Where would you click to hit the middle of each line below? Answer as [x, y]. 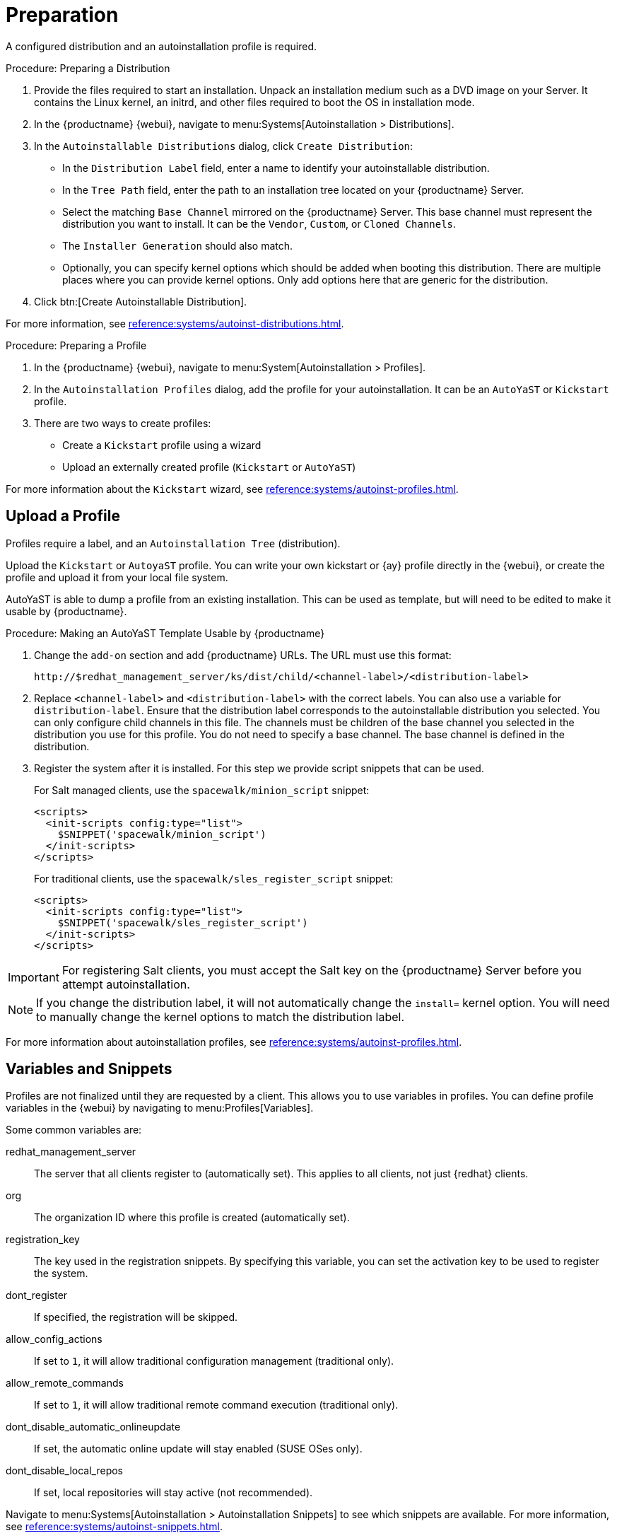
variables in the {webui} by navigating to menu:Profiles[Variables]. [160, 1108]
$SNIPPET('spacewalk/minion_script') [162, 834]
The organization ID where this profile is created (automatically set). [192, 1218]
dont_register [37, 1295]
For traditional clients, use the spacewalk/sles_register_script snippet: [214, 878]
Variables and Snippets [89, 1069]
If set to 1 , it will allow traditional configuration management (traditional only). [214, 1361]
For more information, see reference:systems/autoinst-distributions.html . [175, 323]
